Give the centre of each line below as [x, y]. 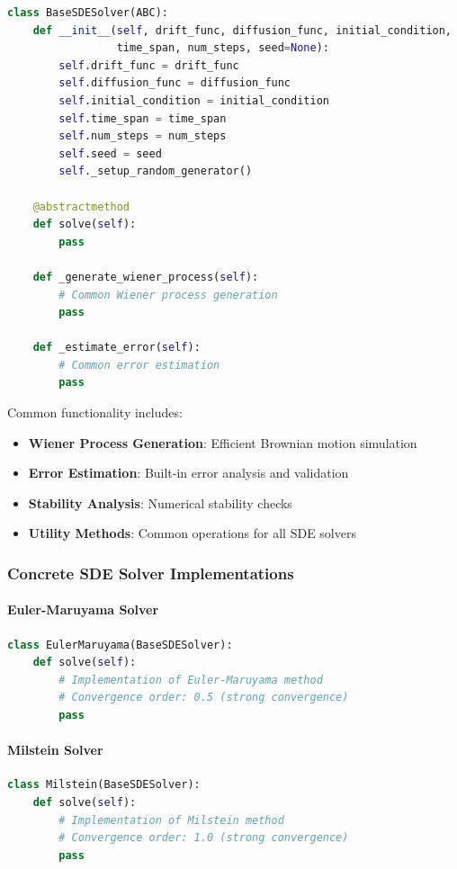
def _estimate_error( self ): [116, 348]
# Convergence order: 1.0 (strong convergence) [204, 838]
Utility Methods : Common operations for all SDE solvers [192, 533]
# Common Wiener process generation [168, 295]
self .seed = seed [110, 153]
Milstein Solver [55, 750]
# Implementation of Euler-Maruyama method [191, 680]
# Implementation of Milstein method [171, 820]
